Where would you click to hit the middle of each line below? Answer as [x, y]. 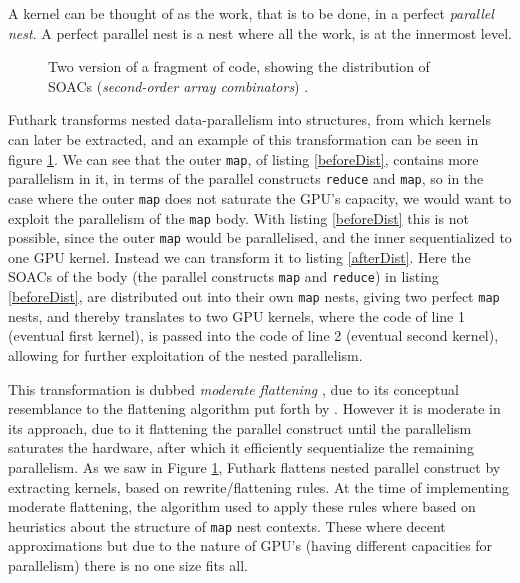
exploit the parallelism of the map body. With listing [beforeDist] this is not [238, 217]
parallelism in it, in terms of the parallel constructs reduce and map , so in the [246, 178]
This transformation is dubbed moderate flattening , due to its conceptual [233, 388]
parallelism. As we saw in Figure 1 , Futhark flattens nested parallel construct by [254, 466]
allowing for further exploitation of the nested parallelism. [185, 354]
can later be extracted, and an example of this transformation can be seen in [243, 138]
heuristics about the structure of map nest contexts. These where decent [227, 525]
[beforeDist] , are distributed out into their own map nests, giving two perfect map [254, 296]
